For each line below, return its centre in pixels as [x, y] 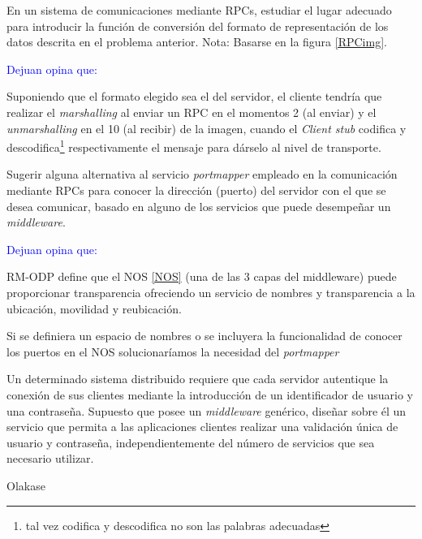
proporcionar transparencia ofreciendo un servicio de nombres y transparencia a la [211, 292]
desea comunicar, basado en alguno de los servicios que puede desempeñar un [199, 206]
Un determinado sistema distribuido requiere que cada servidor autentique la [198, 379]
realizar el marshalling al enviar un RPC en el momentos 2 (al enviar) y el [192, 112]
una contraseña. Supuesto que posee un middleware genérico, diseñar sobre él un [207, 410]
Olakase [26, 485]
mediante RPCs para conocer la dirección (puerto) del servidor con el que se [196, 190]
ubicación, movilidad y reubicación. [94, 308]
